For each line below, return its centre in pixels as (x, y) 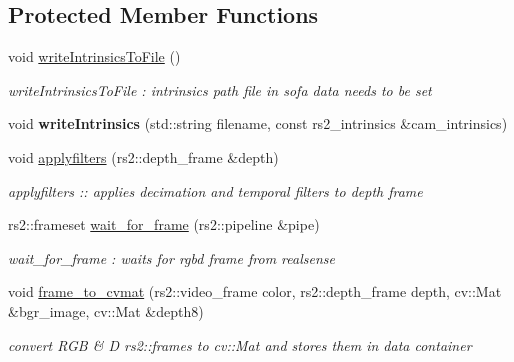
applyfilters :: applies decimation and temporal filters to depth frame (215, 190)
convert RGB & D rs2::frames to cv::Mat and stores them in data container (240, 344)
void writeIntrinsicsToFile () (94, 56)
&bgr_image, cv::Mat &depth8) (106, 310)
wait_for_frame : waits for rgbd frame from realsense (171, 257)
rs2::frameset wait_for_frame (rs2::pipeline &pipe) (164, 224)
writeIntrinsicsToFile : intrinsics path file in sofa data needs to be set (220, 89)
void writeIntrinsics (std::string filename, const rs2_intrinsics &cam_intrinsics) (258, 123)
